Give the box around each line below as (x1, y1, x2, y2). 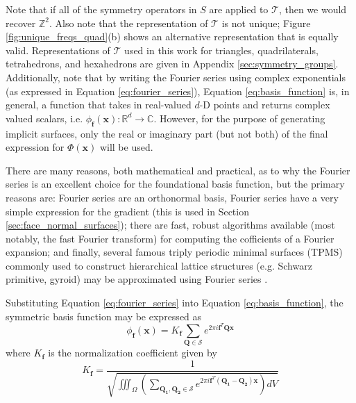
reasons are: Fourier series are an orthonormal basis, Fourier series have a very (6, 190, 339, 204)
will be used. (99, 140, 153, 154)
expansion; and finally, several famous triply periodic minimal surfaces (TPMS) (6, 245, 343, 259)
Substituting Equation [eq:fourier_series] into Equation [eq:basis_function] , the (6, 295, 344, 310)
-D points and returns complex (199, 97, 330, 112)
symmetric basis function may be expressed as (6, 309, 202, 323)
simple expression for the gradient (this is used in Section (6, 204, 249, 218)
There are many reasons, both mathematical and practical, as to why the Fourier (6, 163, 350, 177)
